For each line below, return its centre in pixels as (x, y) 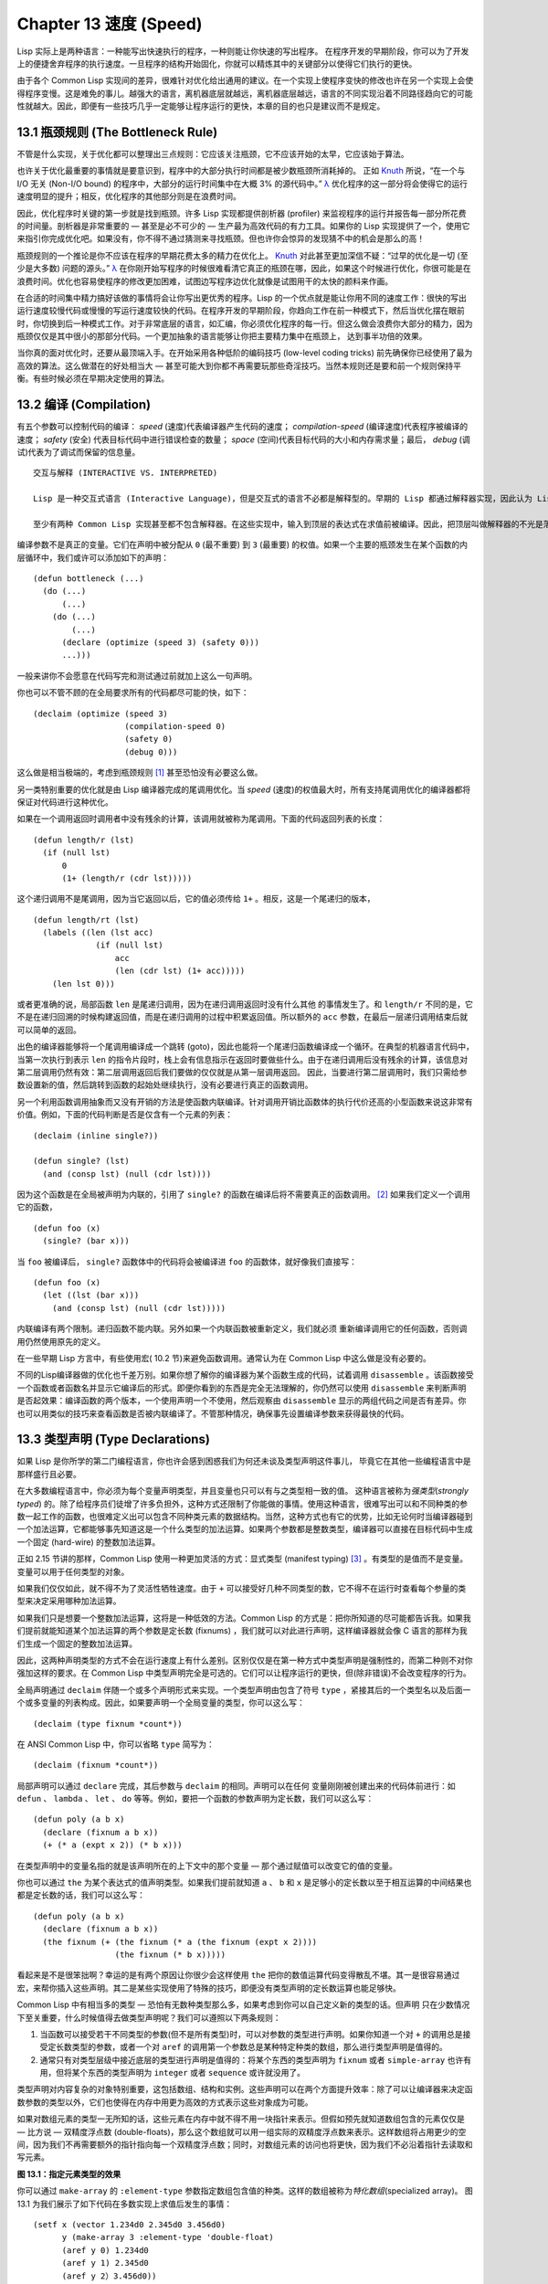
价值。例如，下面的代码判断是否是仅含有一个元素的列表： (125, 1115)
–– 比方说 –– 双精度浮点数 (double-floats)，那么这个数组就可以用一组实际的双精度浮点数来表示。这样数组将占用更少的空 (242, 2131)
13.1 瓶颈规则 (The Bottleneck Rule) (117, 132)
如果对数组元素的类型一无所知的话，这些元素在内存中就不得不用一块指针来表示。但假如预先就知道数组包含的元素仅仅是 (241, 2119)
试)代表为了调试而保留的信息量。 (79, 451)
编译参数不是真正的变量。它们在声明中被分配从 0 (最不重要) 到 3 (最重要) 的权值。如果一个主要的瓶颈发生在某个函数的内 (242, 545)
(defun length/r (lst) (84, 840)
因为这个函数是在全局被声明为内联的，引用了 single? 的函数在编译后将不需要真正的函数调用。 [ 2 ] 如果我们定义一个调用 (243, 1195)
